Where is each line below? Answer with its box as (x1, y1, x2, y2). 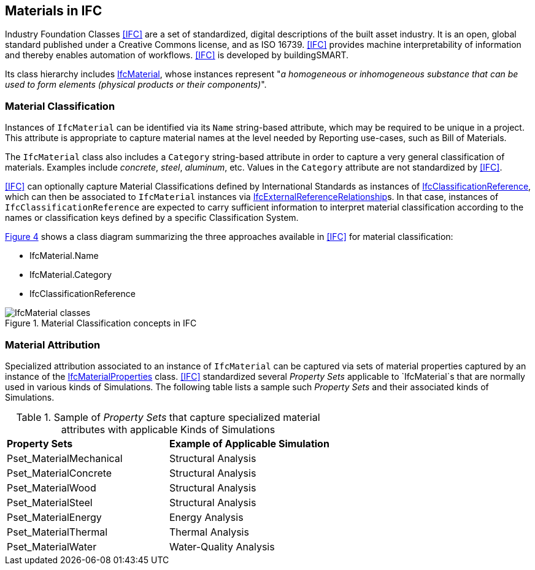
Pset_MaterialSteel (7, 496, 93, 509)
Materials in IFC (5, 3, 102, 18)
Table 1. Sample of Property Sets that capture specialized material (16, 410, 320, 423)
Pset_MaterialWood (7, 481, 96, 494)
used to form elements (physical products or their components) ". (5, 79, 267, 90)
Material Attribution (5, 338, 101, 351)
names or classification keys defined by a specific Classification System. (5, 212, 299, 223)
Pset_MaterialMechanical (7, 452, 123, 464)
